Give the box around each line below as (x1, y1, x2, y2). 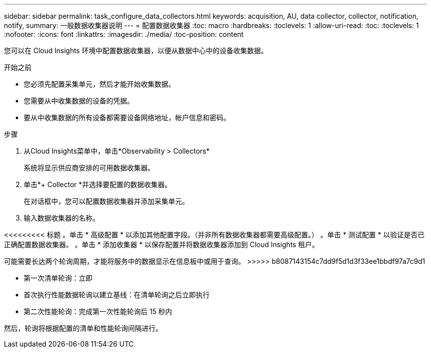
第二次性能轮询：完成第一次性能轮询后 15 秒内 (24, 307, 172, 316)
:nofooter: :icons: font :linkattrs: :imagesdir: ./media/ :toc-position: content (4, 30, 244, 38)
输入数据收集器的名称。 (24, 214, 99, 222)
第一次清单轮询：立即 (24, 274, 92, 282)
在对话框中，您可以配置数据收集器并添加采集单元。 (24, 197, 189, 205)
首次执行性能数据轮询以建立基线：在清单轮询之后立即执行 (24, 290, 210, 299)
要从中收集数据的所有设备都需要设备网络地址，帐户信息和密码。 (24, 113, 230, 122)
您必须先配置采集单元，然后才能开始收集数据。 (24, 80, 175, 88)
